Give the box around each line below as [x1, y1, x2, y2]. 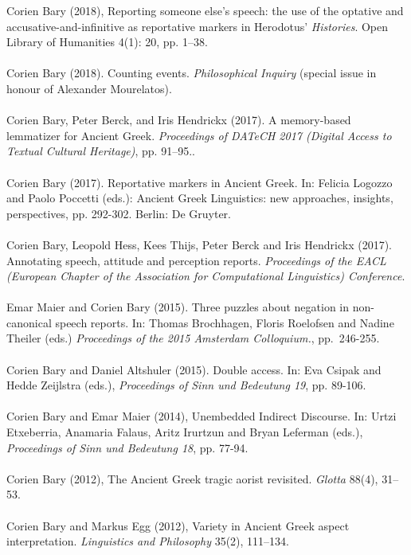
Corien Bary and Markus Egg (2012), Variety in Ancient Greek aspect [6, 517, 350, 534]
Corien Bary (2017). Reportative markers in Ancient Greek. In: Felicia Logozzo [6, 174, 393, 190]
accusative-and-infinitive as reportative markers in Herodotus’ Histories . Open [6, 18, 389, 34]
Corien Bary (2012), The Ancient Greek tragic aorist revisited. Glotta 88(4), [6, 470, 378, 487]
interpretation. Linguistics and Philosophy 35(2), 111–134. [6, 533, 289, 549]
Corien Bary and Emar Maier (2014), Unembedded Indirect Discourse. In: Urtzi [6, 408, 397, 424]
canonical [6, 314, 52, 330]
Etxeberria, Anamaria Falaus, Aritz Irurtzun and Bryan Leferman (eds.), [6, 424, 363, 440]
